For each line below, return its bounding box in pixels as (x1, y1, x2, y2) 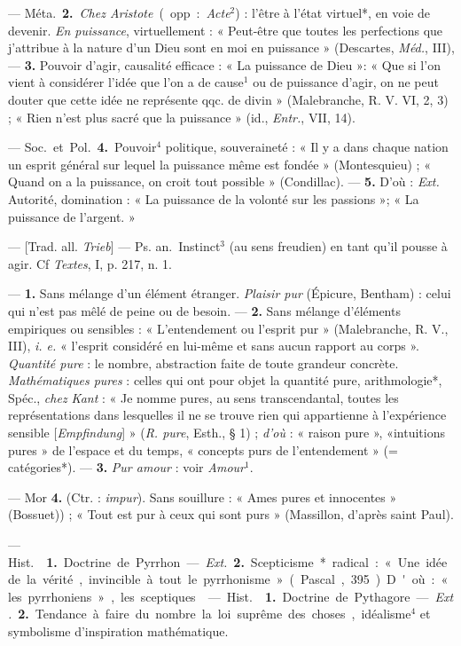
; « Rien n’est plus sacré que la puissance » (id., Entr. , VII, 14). (8, 107, 356, 126)
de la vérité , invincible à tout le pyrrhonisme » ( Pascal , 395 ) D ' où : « (8, 570, 449, 588)
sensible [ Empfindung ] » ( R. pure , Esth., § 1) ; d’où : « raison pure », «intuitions (8, 423, 445, 442)
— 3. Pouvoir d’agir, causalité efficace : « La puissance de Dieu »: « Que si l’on (8, 55, 441, 74)
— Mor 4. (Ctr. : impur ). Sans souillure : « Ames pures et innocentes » (8, 487, 397, 506)
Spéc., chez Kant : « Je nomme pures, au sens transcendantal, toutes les (8, 388, 399, 406)
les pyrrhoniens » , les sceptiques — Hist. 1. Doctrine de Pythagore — (8, 587, 429, 605)
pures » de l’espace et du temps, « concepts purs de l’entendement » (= (8, 440, 398, 459)
